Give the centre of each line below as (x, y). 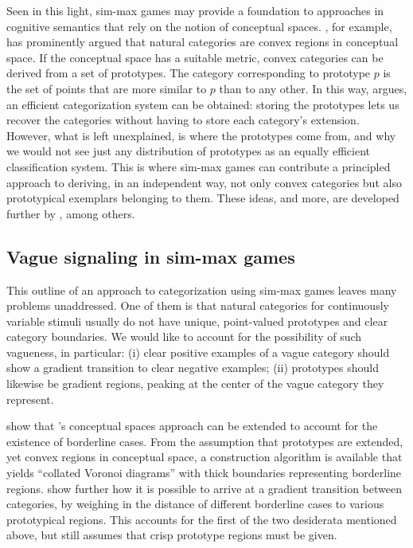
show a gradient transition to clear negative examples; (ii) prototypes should (193, 368)
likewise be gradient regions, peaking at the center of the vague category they (195, 384)
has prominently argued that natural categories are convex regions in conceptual (203, 42)
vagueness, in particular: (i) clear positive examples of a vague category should (198, 352)
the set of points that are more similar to (107, 88)
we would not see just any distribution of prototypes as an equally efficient (189, 151)
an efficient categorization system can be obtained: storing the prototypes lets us (203, 104)
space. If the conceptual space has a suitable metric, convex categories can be (195, 57)
